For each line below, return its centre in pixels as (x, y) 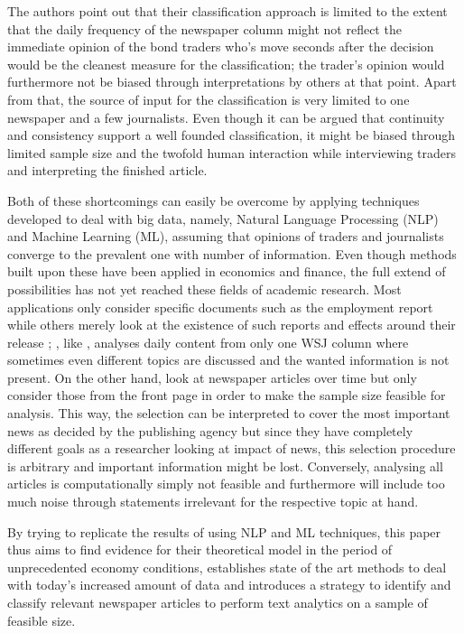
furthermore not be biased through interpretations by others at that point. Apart (232, 82)
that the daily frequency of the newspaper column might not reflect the (204, 28)
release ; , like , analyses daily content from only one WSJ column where (208, 342)
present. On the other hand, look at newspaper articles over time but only (212, 377)
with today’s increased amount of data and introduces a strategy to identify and (229, 585)
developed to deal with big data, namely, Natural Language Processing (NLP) (223, 218)
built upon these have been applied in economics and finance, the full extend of (227, 271)
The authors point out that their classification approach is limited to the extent (227, 11)
